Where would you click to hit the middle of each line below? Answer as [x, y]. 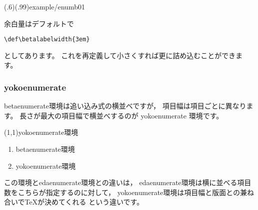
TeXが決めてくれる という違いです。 [84, 202]
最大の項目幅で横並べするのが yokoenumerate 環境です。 [132, 115]
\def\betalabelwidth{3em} [47, 40]
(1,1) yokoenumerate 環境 [41, 132]
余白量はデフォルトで [39, 23]
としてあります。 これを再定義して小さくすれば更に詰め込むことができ [120, 55]
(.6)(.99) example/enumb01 [45, 6]
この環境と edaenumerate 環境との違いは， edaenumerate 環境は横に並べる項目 [128, 182]
